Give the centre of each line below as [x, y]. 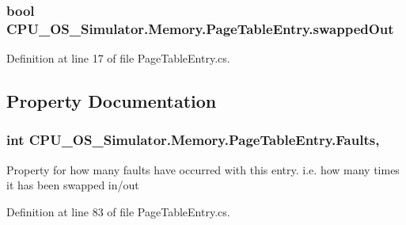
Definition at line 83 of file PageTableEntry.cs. [118, 211]
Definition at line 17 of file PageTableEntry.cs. [118, 58]
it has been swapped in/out [73, 185]
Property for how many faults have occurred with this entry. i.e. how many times [203, 169]
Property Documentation [112, 101]
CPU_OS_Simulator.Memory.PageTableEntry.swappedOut [200, 28]
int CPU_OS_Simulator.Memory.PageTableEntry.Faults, [193, 140]
